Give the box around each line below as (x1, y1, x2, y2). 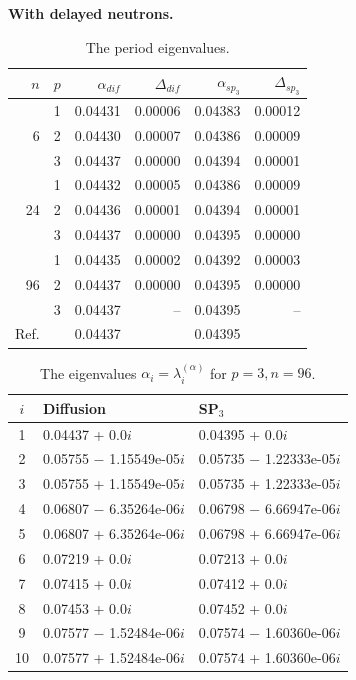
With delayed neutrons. (8, 3, 174, 23)
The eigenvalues (40, 362, 137, 383)
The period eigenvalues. (85, 36, 230, 57)
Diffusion (43, 397, 106, 418)
